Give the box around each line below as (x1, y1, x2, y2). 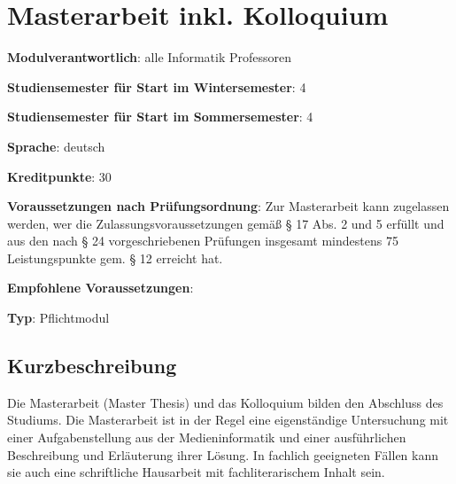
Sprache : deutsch (7, 137, 105, 155)
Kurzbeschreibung (7, 352, 177, 379)
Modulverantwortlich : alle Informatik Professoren (7, 48, 291, 66)
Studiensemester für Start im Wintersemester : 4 (7, 77, 306, 96)
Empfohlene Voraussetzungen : (7, 278, 194, 297)
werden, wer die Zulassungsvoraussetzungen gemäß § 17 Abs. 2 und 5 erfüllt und (7, 214, 444, 232)
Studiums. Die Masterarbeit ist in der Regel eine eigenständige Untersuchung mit (7, 410, 449, 429)
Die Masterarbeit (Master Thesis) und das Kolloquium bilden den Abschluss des (7, 393, 444, 411)
